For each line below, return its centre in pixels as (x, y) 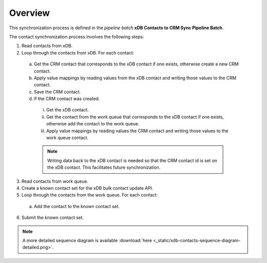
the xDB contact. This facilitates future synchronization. (104, 167)
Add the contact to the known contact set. (77, 206)
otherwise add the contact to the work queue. (93, 124)
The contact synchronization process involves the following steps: (77, 37)
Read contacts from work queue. (55, 181)
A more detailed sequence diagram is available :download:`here (87, 240)
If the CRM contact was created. (67, 99)
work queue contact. (67, 138)
